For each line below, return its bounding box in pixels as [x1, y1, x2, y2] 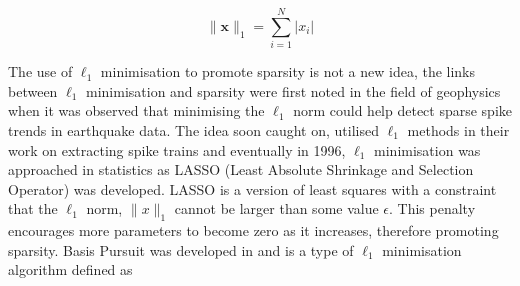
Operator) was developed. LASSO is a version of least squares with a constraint [8, 178, 497, 199]
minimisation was [374, 139, 481, 160]
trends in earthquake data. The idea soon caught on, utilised [8, 119, 379, 140]
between [8, 80, 58, 101]
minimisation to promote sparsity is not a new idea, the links [100, 61, 476, 82]
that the [8, 198, 58, 219]
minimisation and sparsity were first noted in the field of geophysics [85, 80, 501, 101]
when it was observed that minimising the [8, 100, 265, 121]
